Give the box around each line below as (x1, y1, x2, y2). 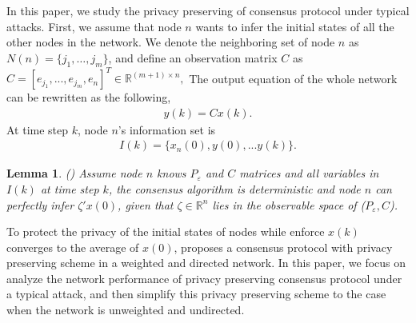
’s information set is (118, 121, 216, 138)
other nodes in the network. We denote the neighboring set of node (6, 34, 335, 50)
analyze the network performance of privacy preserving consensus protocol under (6, 269, 402, 286)
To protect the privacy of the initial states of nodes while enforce (6, 223, 325, 240)
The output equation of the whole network (189, 70, 398, 86)
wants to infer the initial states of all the (195, 18, 394, 34)
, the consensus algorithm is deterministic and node (108, 180, 361, 197)
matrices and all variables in (239, 165, 379, 181)
